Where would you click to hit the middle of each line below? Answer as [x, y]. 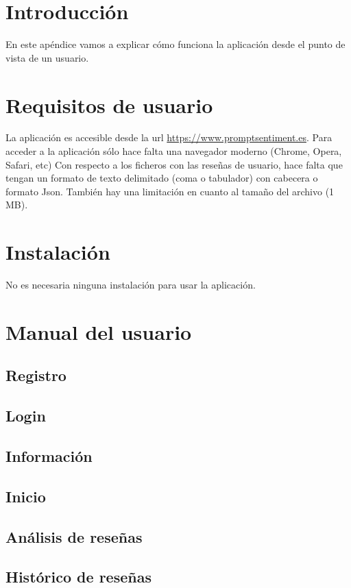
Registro [36, 375]
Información [49, 456]
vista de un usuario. [47, 57]
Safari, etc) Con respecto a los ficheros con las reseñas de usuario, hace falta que [174, 164]
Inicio [26, 496]
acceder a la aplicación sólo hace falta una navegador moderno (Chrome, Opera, [174, 151]
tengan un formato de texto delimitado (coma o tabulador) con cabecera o [162, 178]
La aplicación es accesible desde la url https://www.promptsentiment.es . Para [169, 137]
